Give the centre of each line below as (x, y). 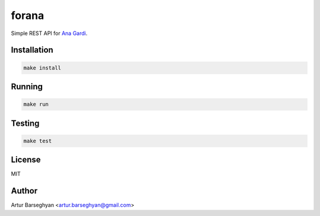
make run (36, 104)
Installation (32, 50)
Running (27, 86)
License (26, 160)
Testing (25, 123)
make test (38, 141)
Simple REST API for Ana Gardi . (49, 33)
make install (42, 68)
